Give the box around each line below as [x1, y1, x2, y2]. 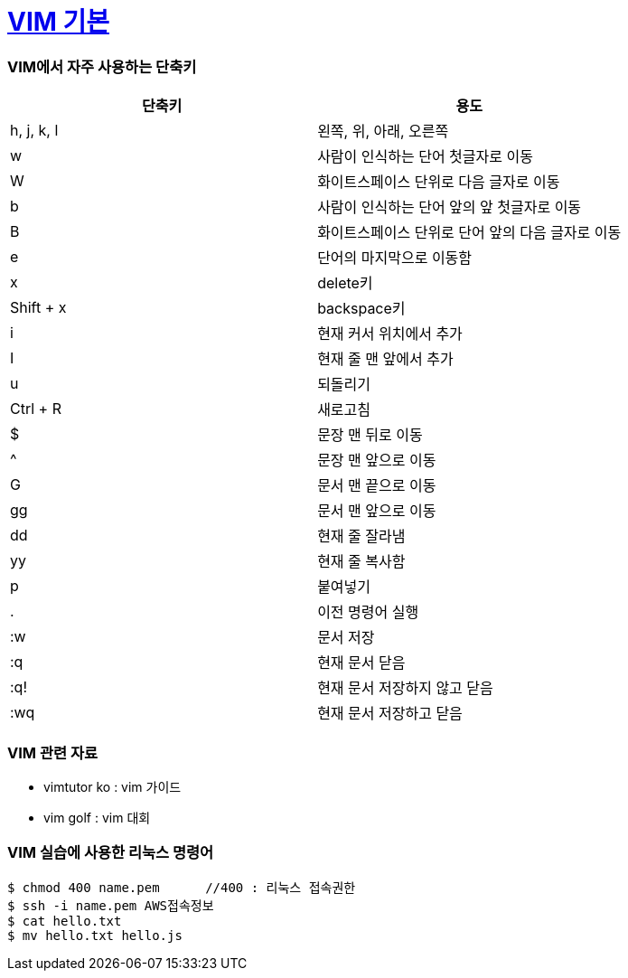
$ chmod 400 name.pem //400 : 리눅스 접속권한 [7, 879, 356, 895]
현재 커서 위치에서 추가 [317, 324, 463, 343]
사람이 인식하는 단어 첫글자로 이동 [317, 147, 533, 166]
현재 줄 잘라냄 [317, 527, 406, 546]
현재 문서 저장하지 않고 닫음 [317, 679, 493, 698]
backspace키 [317, 299, 406, 318]
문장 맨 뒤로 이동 [317, 426, 423, 445]
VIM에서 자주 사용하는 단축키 [7, 57, 197, 76]
